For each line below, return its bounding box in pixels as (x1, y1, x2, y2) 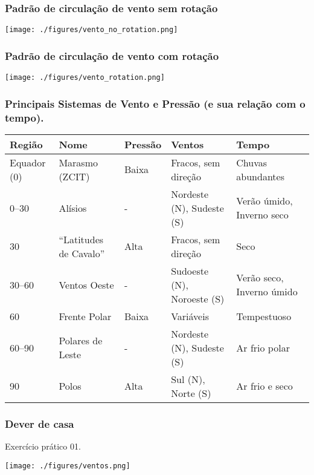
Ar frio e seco (236, 379, 293, 393)
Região (10, 137, 43, 151)
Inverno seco (236, 208, 289, 222)
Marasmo (59, 155, 98, 169)
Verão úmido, (236, 194, 293, 208)
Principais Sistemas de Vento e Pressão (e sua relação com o (5, 96, 306, 111)
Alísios (59, 200, 87, 215)
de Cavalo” (59, 246, 105, 260)
